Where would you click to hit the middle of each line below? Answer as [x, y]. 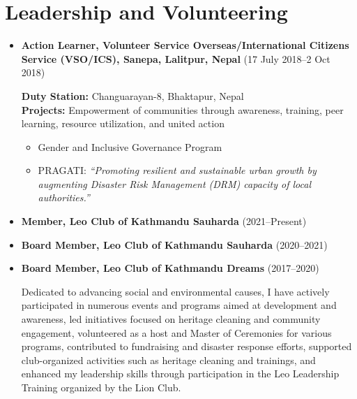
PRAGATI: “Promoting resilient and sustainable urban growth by [177, 170]
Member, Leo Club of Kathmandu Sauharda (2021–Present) [164, 221]
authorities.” [64, 197]
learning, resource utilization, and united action [123, 123]
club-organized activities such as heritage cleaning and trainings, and [168, 360]
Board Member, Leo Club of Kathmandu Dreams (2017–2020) [170, 268]
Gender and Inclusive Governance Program [130, 146]
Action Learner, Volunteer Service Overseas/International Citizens [185, 45]
